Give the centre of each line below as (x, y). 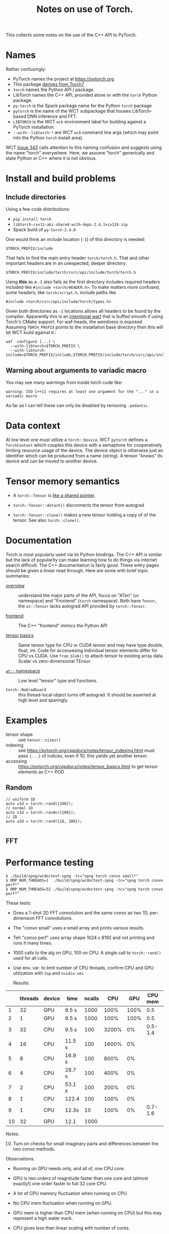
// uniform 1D (21, 799)
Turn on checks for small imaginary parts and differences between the (86, 1143)
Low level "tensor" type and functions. (58, 680)
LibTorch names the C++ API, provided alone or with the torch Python (85, 95)
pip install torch (32, 219)
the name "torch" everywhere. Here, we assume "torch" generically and (80, 153)
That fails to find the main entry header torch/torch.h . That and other (78, 258)
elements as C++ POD (41, 772)
